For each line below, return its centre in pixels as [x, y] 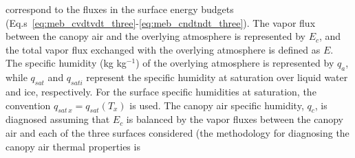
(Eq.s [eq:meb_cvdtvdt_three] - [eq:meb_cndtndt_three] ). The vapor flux [161, 22]
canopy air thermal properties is [73, 146]
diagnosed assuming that [58, 119]
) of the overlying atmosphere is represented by [235, 63]
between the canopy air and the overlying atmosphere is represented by [155, 36]
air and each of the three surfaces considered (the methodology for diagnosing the [177, 132]
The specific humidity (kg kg [66, 63]
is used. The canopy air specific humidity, [217, 105]
